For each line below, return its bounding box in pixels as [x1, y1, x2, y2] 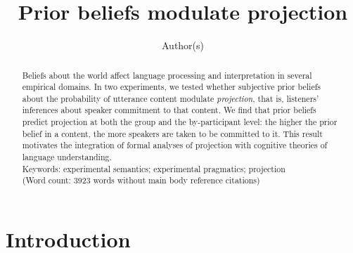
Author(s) [161, 38, 205, 53]
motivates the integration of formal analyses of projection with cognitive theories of [22, 139, 328, 151]
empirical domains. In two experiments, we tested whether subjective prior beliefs [22, 81, 321, 93]
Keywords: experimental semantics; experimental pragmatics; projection [22, 162, 285, 174]
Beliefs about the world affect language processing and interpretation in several [22, 69, 312, 81]
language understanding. [22, 151, 112, 163]
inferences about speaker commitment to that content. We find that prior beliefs [22, 104, 316, 116]
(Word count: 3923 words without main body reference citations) [22, 174, 260, 186]
